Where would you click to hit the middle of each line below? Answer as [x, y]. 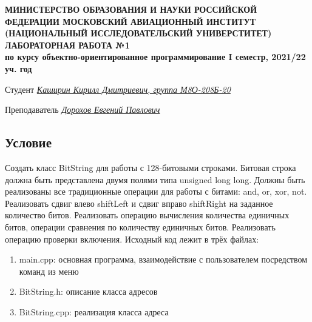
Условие [28, 142]
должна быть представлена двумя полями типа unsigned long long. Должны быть [155, 179]
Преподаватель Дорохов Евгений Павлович [83, 109]
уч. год [19, 68]
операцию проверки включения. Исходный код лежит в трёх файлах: [132, 239]
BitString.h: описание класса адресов [88, 291]
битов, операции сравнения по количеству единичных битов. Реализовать [140, 226]
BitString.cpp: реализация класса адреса [94, 311]
